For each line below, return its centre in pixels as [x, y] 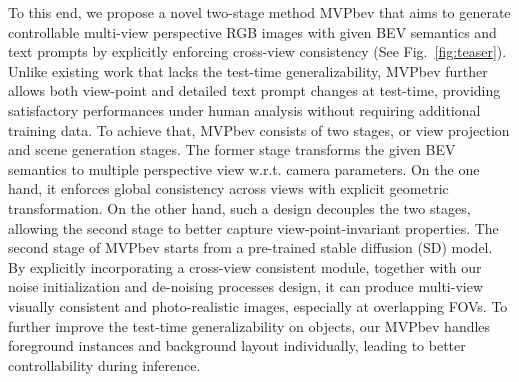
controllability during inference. [104, 364]
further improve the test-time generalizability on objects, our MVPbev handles [249, 325]
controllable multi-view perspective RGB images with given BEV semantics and [252, 31]
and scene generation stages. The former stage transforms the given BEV [232, 149]
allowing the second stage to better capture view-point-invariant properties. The [253, 227]
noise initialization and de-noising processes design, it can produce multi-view [245, 286]
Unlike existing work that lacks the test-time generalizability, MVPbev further [248, 70]
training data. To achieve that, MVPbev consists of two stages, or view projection [259, 129]
